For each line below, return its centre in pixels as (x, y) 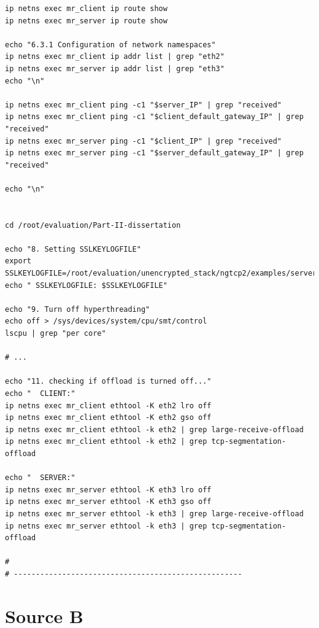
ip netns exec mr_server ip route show (86, 21)
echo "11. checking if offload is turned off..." (108, 382)
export (18, 261)
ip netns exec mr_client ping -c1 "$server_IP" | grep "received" (144, 105)
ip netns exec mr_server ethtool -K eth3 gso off (108, 502)
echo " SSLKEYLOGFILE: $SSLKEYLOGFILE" (86, 285)
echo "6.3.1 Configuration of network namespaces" (110, 45)
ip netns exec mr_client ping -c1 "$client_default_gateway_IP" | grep (154, 117)
